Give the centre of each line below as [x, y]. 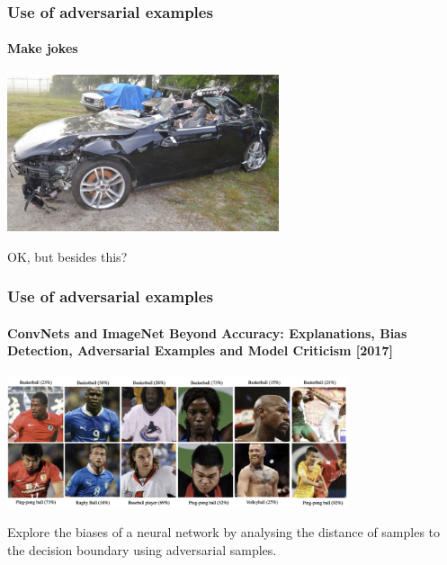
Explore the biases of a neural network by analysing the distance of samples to [224, 532]
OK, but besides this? [67, 256]
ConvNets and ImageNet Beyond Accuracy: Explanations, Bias [207, 332]
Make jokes [43, 48]
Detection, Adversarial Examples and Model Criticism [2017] [200, 350]
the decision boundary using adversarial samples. [142, 549]
